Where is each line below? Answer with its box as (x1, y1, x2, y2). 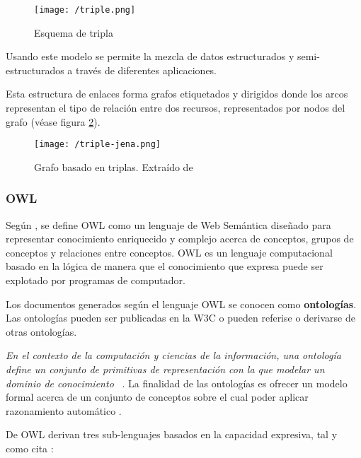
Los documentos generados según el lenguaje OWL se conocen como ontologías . (6, 296, 357, 311)
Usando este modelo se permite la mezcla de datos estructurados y (6, 49, 294, 64)
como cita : (6, 441, 54, 455)
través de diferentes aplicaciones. (76, 62, 217, 77)
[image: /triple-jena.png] (34, 139, 161, 150)
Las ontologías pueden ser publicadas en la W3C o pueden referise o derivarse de (6, 310, 355, 325)
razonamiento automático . (6, 403, 122, 418)
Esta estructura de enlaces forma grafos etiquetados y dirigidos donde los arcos (6, 86, 348, 101)
